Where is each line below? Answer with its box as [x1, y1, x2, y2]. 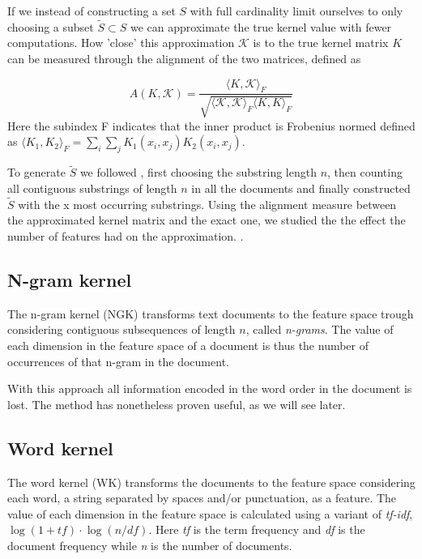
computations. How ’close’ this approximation [7, 34, 235, 51]
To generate [7, 164, 66, 181]
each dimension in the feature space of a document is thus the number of [7, 337, 369, 353]
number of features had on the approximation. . [7, 228, 244, 245]
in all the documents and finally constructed [191, 180, 411, 197]
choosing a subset [7, 18, 94, 35]
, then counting [327, 164, 403, 181]
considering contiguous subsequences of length [7, 321, 236, 338]
